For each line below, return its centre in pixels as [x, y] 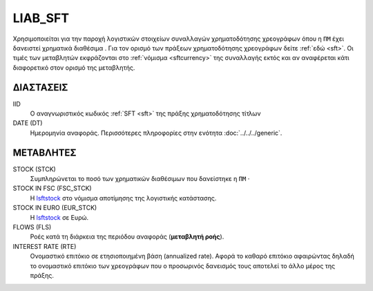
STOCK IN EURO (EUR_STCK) [55, 208]
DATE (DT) [28, 123]
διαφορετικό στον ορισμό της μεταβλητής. [74, 67]
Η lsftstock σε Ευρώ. [59, 217]
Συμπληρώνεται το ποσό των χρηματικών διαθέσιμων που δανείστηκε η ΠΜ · [140, 179]
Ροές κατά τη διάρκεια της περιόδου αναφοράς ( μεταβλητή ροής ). [127, 237]
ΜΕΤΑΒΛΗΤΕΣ [45, 152]
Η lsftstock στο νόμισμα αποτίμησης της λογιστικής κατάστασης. [123, 198]
